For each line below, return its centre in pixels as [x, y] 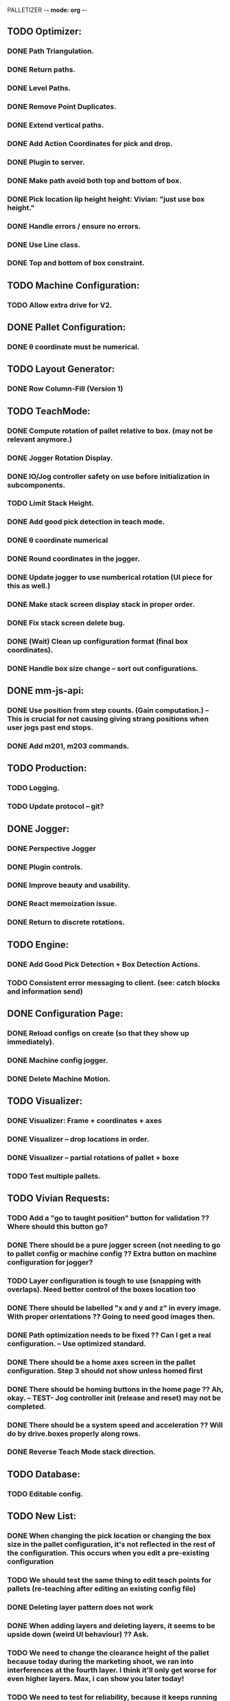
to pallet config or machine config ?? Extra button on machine [112, 1254]
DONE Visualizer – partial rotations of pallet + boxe [93, 1157]
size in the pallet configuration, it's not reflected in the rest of [111, 1545]
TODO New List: [42, 1516]
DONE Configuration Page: [65, 1013]
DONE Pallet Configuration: [67, 328]
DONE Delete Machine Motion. [59, 1079]
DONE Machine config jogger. [58, 1060]
